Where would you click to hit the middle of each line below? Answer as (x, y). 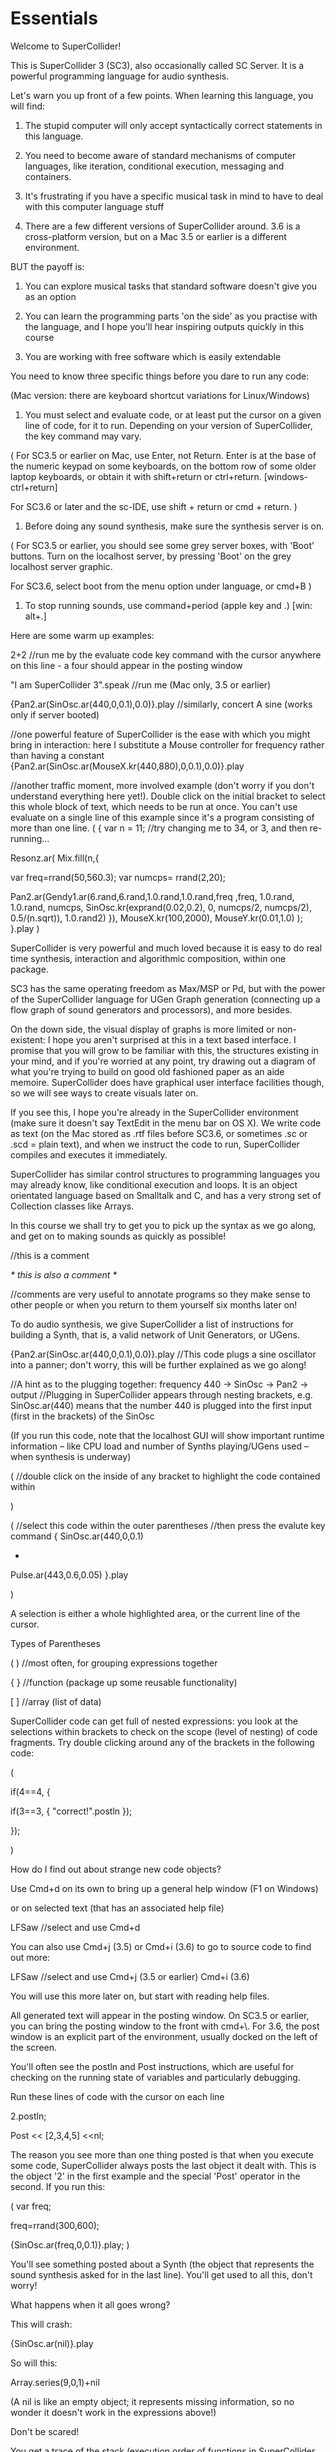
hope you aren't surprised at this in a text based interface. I (174, 1039)
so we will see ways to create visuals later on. (104, 1093)
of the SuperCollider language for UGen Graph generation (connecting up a (165, 999)
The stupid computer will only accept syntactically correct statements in (173, 125)
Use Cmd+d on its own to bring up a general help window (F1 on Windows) (164, 1888)
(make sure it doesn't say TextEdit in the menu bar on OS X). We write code (166, 1123)
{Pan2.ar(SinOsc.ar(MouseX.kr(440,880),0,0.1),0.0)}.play (127, 766)
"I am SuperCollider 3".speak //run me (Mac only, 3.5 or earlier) (141, 684)
